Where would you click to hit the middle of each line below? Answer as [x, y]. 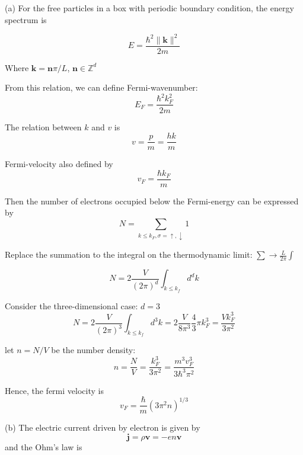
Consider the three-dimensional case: [71, 305]
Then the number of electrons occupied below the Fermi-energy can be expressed [152, 201]
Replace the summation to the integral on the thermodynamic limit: [129, 254]
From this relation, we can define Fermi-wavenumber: [101, 87]
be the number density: [93, 350]
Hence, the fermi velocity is [54, 390]
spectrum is [26, 19]
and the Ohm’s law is [44, 447]
